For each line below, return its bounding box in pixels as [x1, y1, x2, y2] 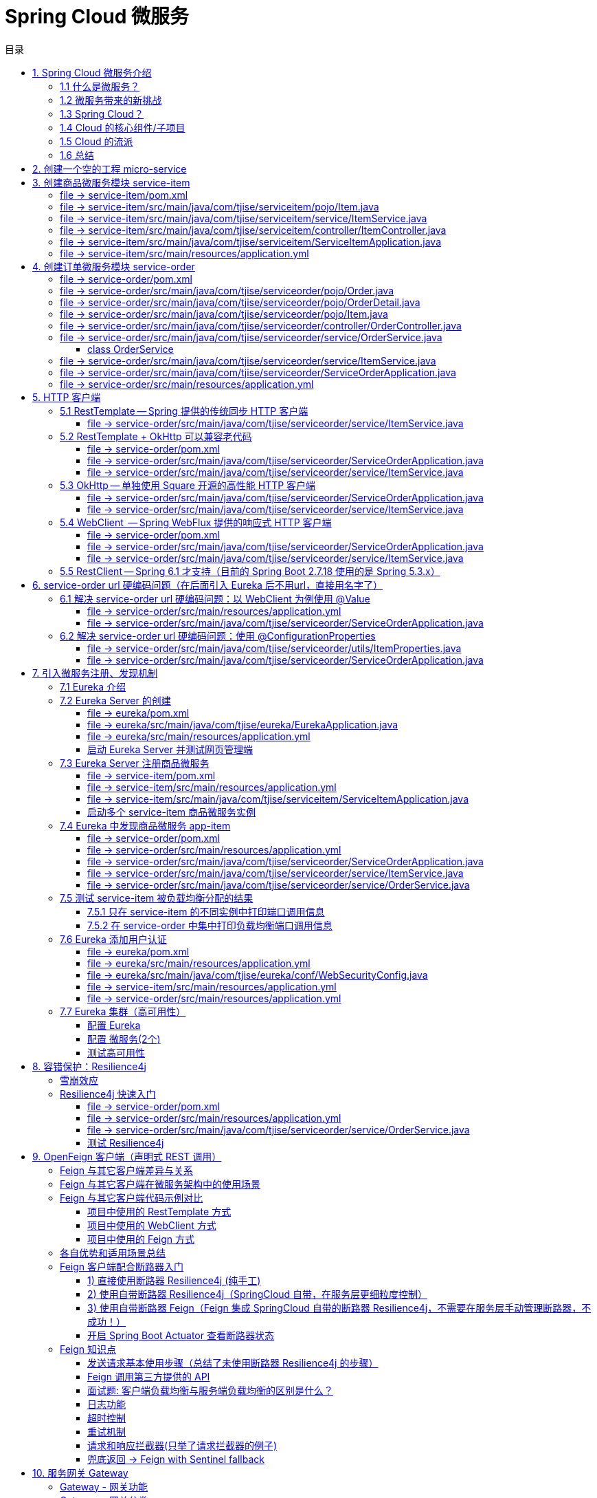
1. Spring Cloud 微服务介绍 [32, 66, 152, 78]
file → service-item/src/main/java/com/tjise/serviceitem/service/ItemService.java [60, 212, 427, 224]
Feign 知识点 [60, 1343, 117, 1355]
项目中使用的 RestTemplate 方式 [87, 1205, 232, 1217]
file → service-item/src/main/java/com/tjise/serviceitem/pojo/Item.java [60, 200, 379, 213]
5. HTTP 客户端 [32, 391, 101, 403]
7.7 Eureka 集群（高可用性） [60, 1005, 186, 1017]
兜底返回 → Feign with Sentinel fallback [87, 1453, 264, 1465]
